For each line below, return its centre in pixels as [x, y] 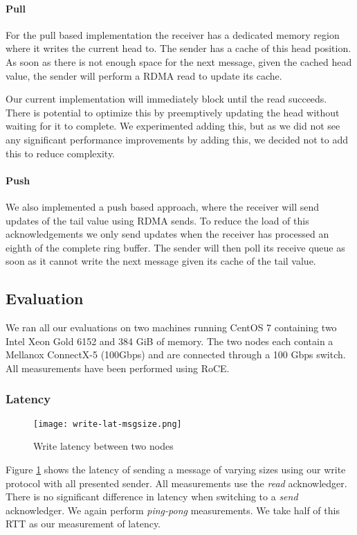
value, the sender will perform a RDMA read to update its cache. [144, 75]
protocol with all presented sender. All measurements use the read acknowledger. [176, 483]
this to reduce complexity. [61, 153]
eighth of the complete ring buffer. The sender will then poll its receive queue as [175, 247]
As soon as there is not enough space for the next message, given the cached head [179, 61]
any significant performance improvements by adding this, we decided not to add [177, 139]
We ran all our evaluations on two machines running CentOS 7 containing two [171, 327]
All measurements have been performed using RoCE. [118, 368]
